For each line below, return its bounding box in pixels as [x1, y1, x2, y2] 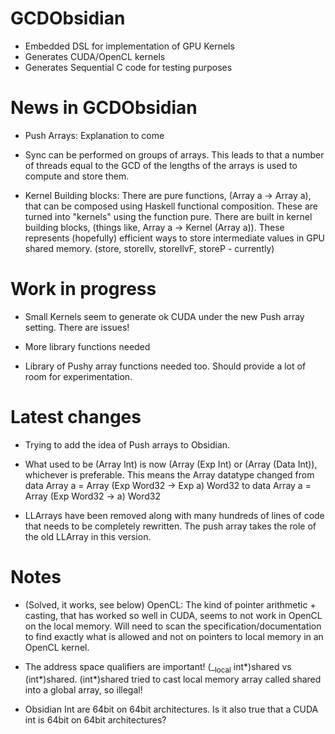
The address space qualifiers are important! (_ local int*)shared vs [24, 660, 292, 675]
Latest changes [10, 406, 142, 428]
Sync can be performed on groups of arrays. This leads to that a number [24, 148, 325, 161]
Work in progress [10, 278, 157, 301]
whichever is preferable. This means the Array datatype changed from [24, 468, 315, 481]
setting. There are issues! [24, 321, 130, 333]
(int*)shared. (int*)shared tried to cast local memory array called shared [24, 673, 322, 686]
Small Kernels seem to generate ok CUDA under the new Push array [24, 310, 305, 322]
